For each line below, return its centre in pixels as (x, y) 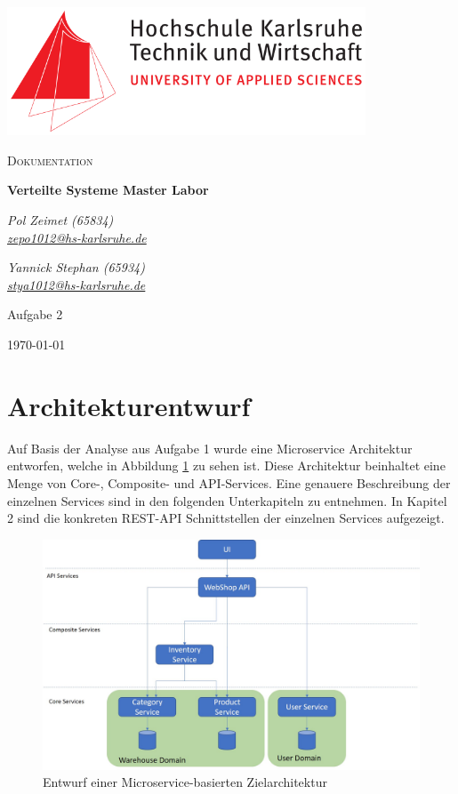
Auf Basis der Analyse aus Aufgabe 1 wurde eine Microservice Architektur (210, 448)
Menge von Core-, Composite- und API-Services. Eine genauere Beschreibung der (229, 482)
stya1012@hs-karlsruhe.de (76, 284)
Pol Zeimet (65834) (60, 220)
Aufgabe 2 (35, 314)
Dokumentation (50, 160)
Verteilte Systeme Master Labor (108, 190)
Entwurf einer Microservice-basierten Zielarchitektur (185, 782)
